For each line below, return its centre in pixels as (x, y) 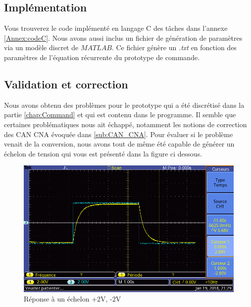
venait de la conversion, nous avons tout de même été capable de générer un (119, 144)
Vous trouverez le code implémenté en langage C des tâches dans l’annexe (116, 28)
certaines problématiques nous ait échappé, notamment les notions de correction (125, 124)
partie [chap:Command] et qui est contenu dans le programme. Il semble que (120, 115)
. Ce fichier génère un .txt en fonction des (174, 47)
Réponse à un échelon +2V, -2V (73, 299)
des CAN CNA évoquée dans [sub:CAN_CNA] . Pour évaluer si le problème (119, 134)
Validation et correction (66, 84)
